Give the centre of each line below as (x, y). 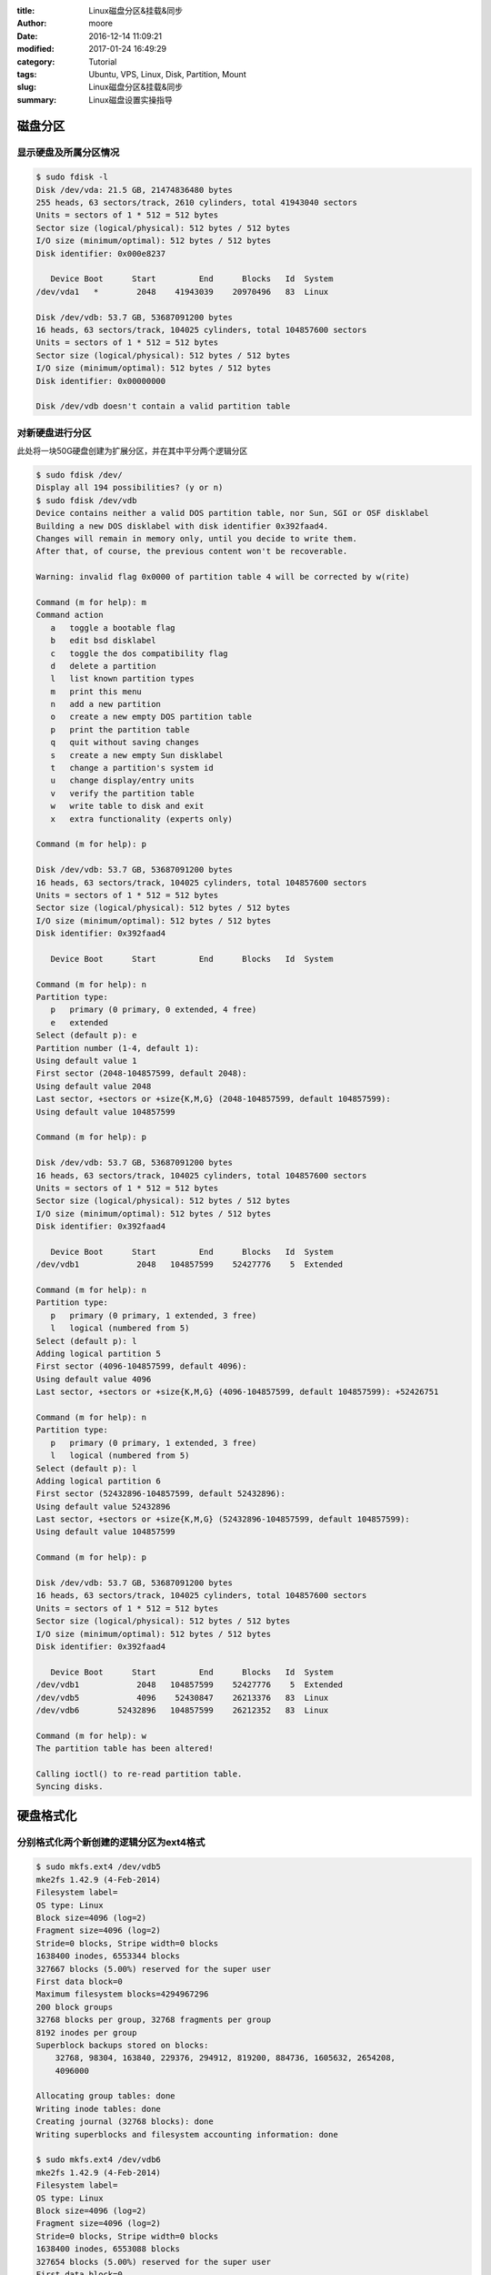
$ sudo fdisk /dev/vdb (86, 500)
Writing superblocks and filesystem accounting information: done (187, 2134)
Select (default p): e (86, 1036)
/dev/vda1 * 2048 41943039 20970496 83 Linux (182, 292)
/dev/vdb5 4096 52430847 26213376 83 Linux (182, 1698)
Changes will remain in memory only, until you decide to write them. (197, 538)
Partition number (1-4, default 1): (118, 1048)
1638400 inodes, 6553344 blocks (108, 1956)
